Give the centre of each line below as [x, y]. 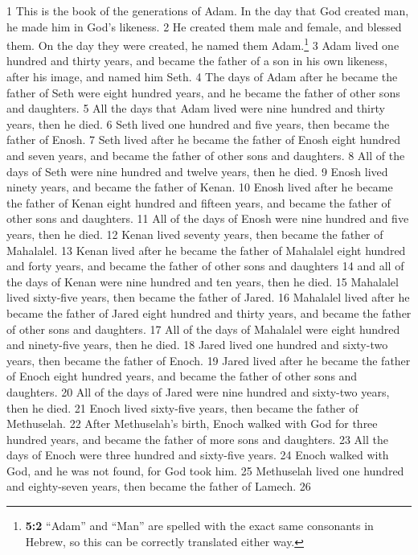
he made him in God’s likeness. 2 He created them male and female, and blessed [204, 26]
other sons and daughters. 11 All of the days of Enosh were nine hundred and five [208, 218]
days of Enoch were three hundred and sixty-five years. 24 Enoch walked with [198, 455]
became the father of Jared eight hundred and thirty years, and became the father [209, 312]
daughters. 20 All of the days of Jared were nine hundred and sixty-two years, [198, 391]
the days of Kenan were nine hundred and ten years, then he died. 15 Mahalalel [203, 281]
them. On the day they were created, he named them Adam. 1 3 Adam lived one [203, 44]
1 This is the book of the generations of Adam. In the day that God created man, [208, 10]
